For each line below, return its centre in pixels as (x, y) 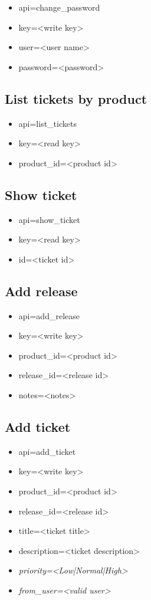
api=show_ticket (49, 219)
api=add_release (49, 315)
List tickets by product (76, 98)
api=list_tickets (47, 123)
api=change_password (59, 7)
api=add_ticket (47, 451)
